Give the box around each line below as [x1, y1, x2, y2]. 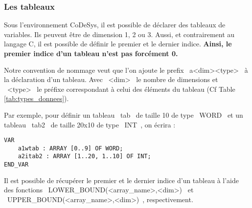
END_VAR [4, 161, 29, 168]
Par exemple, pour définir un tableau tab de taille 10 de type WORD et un [4, 109, 243, 120]
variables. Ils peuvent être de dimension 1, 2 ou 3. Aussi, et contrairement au [4, 29, 235, 39]
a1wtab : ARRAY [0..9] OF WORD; [18, 145, 123, 152]
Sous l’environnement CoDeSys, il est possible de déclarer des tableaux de [4, 20, 226, 30]
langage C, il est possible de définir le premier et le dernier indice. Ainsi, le [4, 39, 232, 49]
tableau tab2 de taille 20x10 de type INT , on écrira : [4, 119, 176, 129]
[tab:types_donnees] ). [4, 93, 69, 104]
